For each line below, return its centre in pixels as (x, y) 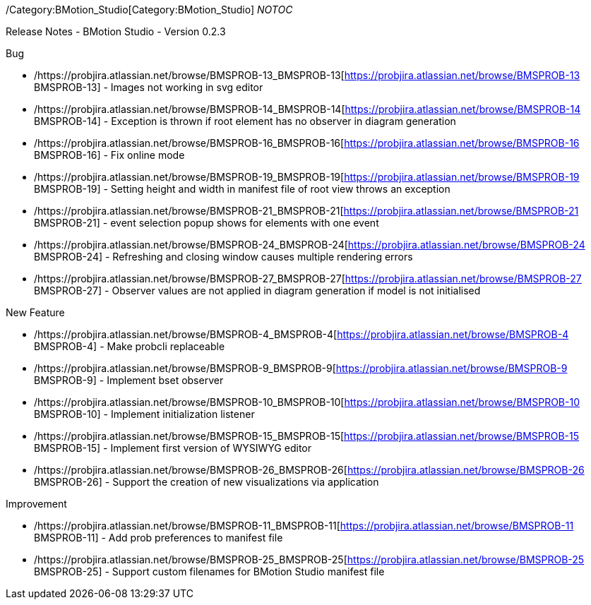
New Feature (35, 312)
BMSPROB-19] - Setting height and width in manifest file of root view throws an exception (242, 189)
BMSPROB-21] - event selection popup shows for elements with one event (207, 223)
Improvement (36, 504)
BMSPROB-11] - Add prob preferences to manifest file (159, 538)
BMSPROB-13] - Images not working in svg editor (149, 87)
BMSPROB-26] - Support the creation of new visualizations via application (207, 482)
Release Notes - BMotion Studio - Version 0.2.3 (116, 31)
